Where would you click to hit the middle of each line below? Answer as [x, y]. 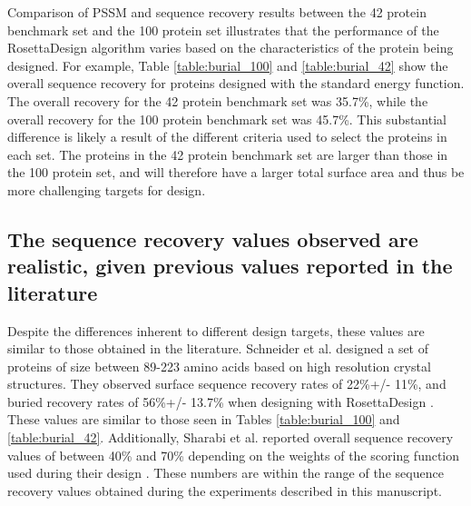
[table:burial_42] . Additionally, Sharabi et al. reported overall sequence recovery [231, 437]
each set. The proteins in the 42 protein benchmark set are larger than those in [228, 154]
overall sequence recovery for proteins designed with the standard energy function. [236, 83]
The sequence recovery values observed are [213, 238]
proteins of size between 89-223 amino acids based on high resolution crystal [219, 366]
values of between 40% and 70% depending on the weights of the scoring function [234, 455]
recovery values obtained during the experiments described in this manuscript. [225, 490]
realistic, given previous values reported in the [230, 266]
